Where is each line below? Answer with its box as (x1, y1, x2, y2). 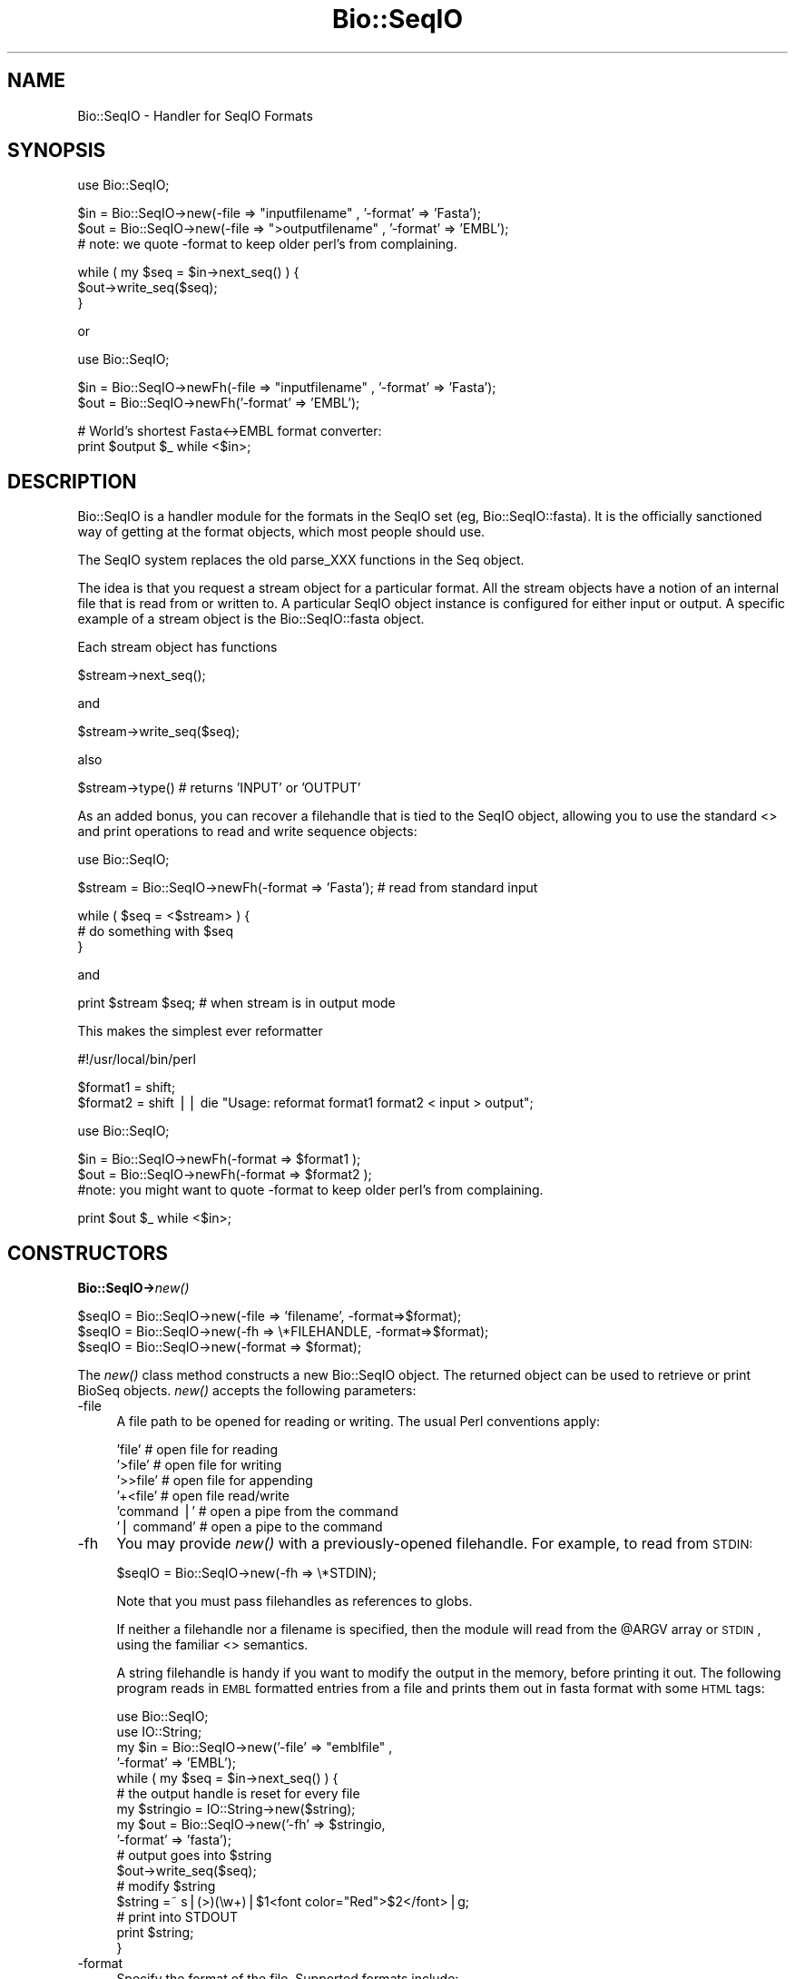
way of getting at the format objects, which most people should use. (77, 524, 486, 540)
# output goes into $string (116, 1847, 272, 1864)
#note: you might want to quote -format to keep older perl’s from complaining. (77, 1182, 544, 1198)
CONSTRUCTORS (7, 1241, 169, 1265)
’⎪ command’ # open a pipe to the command (116, 1519, 383, 1535)
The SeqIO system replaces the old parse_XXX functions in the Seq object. (77, 552, 525, 568)
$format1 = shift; (77, 1079, 176, 1096)
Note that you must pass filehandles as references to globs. (116, 1593, 473, 1610)
